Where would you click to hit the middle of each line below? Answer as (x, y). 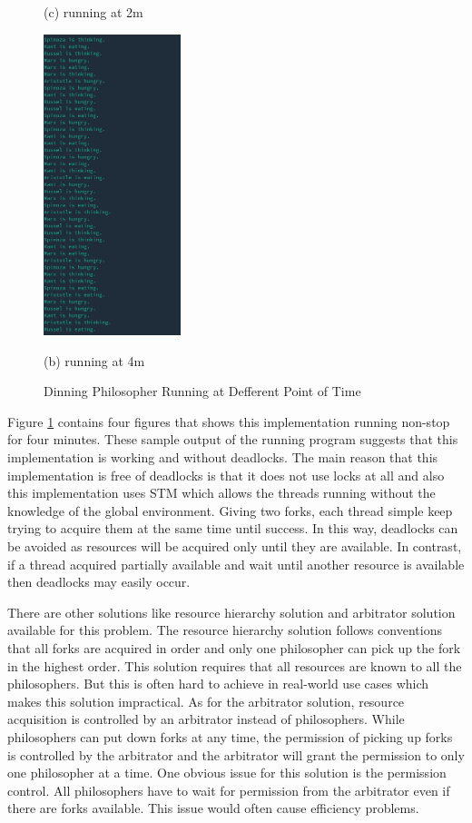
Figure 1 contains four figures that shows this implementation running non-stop (229, 421)
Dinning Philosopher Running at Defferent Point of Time (202, 391)
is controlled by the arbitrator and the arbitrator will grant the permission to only (236, 754)
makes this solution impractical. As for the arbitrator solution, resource (206, 701)
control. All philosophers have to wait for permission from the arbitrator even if (229, 790)
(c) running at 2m (93, 12)
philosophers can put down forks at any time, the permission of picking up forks (230, 736)
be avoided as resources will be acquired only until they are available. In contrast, (235, 546)
